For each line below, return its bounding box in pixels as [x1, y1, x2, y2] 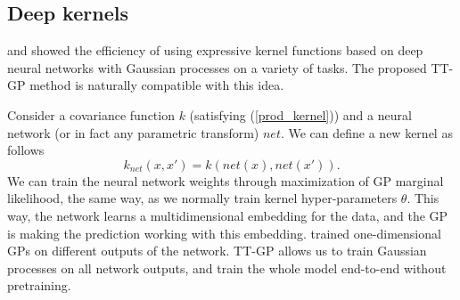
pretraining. [7, 276, 71, 295]
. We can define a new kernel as [280, 123, 453, 142]
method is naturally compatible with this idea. [29, 76, 284, 94]
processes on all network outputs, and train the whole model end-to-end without [7, 258, 447, 277]
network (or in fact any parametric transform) [7, 123, 259, 142]
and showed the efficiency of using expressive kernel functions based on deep [7, 41, 423, 60]
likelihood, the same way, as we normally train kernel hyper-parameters [7, 189, 398, 207]
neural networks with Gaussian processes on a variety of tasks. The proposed [7, 58, 427, 77]
